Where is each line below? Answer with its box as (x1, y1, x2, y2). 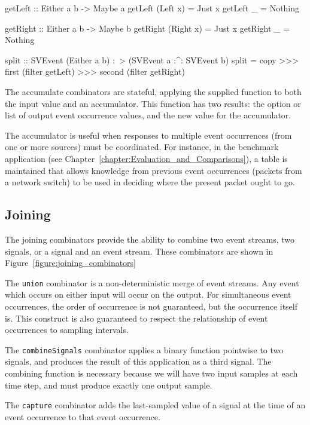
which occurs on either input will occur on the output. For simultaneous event (5, 288, 291, 301)
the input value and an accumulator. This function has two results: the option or (5, 97, 301, 109)
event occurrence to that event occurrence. (5, 410, 160, 423)
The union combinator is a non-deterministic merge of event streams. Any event (5, 276, 299, 289)
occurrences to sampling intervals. (5, 323, 129, 336)
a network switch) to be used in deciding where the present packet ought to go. (5, 176, 295, 188)
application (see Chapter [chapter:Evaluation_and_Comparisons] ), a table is (5, 152, 288, 164)
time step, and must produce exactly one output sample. (5, 378, 212, 391)
